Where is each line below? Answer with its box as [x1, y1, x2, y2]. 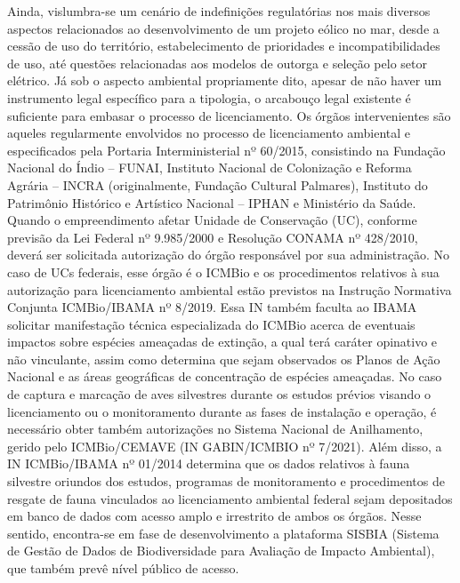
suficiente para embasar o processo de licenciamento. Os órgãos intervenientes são [7, 106, 451, 124]
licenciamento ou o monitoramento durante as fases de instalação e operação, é [7, 402, 437, 420]
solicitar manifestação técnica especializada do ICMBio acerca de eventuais [7, 315, 416, 333]
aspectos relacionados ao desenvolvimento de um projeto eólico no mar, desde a [7, 19, 440, 37]
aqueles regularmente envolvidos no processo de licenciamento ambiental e [7, 124, 411, 142]
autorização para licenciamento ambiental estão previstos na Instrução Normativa [7, 280, 452, 299]
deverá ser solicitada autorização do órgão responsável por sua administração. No [7, 245, 449, 264]
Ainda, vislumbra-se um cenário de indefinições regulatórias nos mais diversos [7, 2, 431, 20]
